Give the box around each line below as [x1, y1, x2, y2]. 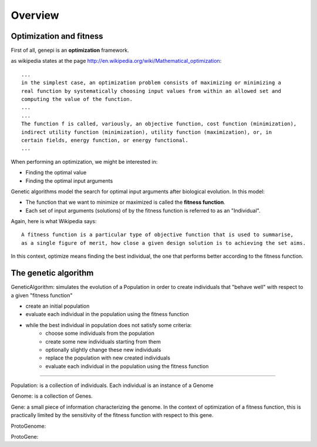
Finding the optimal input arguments [25, 177, 113, 184]
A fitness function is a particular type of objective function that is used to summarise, [21, 231, 294, 238]
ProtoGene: [11, 433, 39, 441]
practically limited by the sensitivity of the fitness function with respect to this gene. [11, 412, 214, 419]
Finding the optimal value [25, 169, 87, 176]
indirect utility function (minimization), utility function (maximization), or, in [21, 129, 272, 135]
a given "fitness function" [11, 291, 73, 299]
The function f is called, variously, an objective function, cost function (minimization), [21, 120, 297, 127]
